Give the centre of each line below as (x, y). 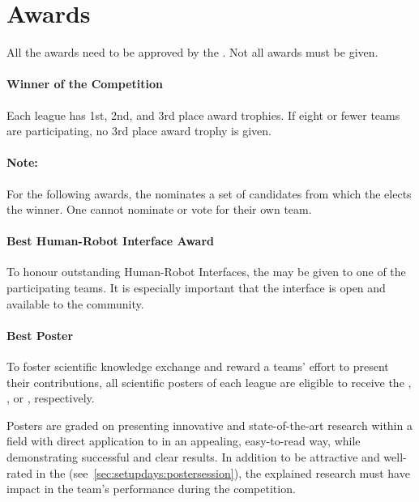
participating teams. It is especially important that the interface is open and (196, 288)
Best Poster (40, 335)
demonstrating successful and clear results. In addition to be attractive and (193, 457)
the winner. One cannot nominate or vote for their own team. (159, 209)
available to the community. (75, 303)
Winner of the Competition (85, 84)
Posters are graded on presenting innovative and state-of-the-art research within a (209, 425)
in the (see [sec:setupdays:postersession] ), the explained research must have (223, 472)
